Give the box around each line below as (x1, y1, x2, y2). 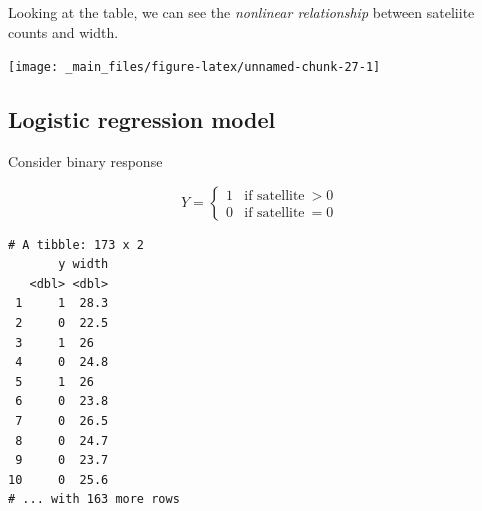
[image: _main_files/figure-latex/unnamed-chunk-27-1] (8, 60, 381, 75)
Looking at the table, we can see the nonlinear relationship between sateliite (8, 2, 475, 22)
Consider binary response (8, 151, 163, 172)
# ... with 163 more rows (8, 492, 180, 507)
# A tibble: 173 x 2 (8, 237, 145, 252)
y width (58, 257, 109, 272)
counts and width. (8, 21, 119, 42)
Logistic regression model (8, 104, 276, 135)
